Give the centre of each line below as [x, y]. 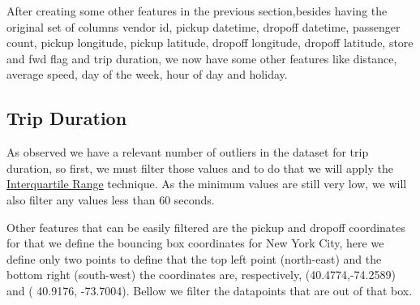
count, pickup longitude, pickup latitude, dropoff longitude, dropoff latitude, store [210, 43]
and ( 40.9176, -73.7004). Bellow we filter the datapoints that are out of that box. [210, 290]
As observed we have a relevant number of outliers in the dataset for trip [188, 152]
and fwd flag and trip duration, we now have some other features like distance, [202, 58]
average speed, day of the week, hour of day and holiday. [147, 74]
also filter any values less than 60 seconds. [111, 199]
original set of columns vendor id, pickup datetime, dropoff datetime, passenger [204, 26]
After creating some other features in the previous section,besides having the [197, 11]
